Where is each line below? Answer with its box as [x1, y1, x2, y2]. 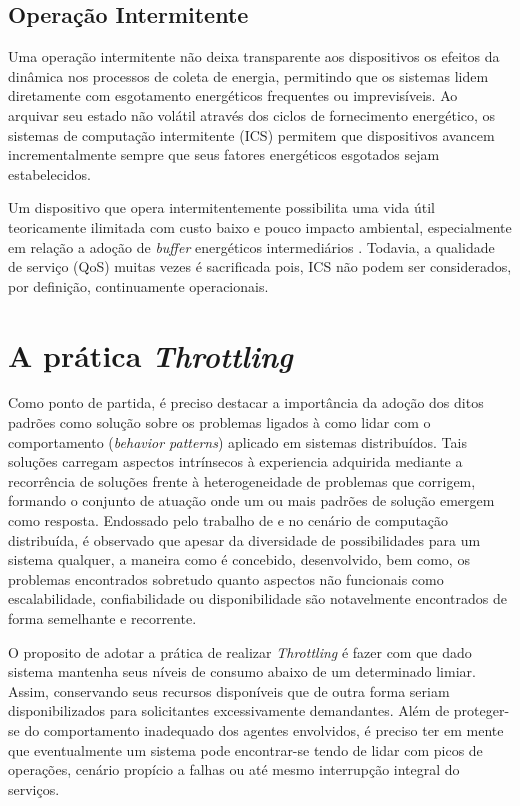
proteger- [453, 700, 510, 721]
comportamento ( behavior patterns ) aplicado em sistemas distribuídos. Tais [8, 431, 467, 452]
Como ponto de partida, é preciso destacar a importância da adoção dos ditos [8, 392, 484, 413]
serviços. [8, 778, 60, 799]
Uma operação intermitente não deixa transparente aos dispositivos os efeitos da [8, 46, 500, 67]
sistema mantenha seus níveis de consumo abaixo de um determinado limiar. [8, 661, 476, 682]
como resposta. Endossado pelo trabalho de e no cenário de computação [8, 510, 449, 531]
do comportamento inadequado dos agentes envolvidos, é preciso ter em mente [24, 719, 504, 740]
